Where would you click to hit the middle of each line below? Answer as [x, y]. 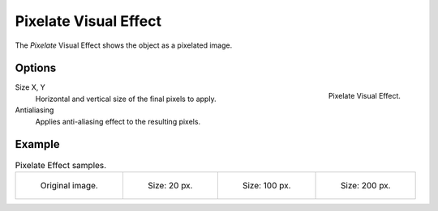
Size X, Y [30, 87]
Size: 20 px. [170, 185]
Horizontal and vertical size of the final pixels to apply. [126, 99]
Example [37, 144]
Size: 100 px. [266, 185]
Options [36, 68]
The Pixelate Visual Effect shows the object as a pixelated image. [124, 45]
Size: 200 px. [366, 185]
